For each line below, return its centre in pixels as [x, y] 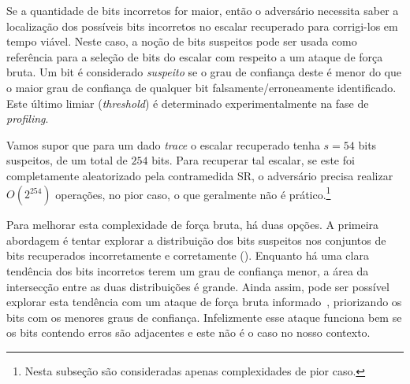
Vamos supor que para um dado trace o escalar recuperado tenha [163, 144]
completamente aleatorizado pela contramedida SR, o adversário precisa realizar [200, 175]
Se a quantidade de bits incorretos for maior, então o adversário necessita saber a [203, 10]
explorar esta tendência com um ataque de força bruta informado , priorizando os [204, 302]
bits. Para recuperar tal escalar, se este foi [253, 160]
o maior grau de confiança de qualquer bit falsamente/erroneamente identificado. [201, 87]
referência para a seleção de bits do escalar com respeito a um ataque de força [195, 56]
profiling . [28, 118]
